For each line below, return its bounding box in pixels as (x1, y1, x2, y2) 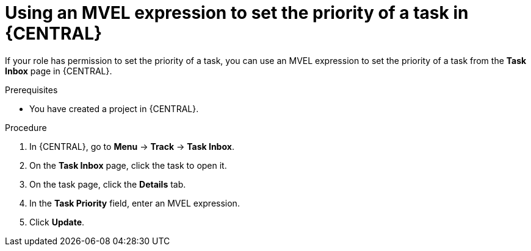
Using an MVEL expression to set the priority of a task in (5, 2, 469, 23)
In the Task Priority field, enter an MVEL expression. (29, 197, 240, 208)
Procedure (5, 122, 47, 133)
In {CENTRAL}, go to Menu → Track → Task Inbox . (29, 141, 234, 152)
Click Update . (29, 216, 85, 227)
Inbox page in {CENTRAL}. (5, 65, 112, 76)
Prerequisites (5, 84, 58, 95)
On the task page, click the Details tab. (29, 179, 186, 189)
